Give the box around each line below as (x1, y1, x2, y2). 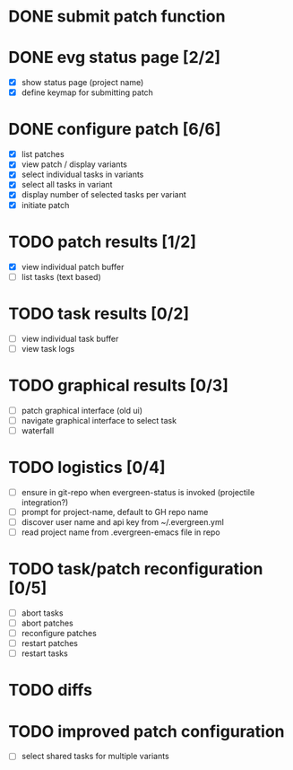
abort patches (21, 617, 73, 628)
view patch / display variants (21, 159, 127, 170)
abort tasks (21, 608, 64, 618)
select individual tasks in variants (21, 169, 144, 180)
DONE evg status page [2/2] (8, 48, 221, 68)
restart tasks (21, 648, 68, 659)
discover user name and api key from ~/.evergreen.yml (21, 516, 225, 527)
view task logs (21, 343, 75, 354)
